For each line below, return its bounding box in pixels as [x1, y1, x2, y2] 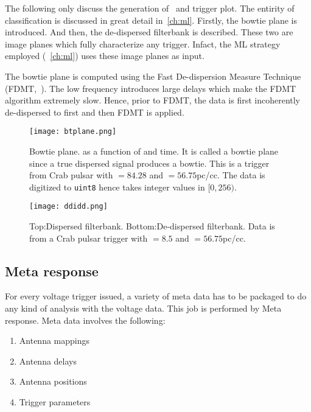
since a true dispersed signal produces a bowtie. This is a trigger [29, 156, 270, 169]
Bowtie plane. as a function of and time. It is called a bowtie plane [29, 145, 279, 157]
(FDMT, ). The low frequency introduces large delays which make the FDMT [5, 82, 296, 94]
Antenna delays [19, 354, 77, 367]
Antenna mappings [19, 334, 90, 347]
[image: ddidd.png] [29, 202, 108, 211]
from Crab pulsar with [29, 169, 113, 181]
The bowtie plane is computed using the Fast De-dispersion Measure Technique [5, 69, 301, 82]
